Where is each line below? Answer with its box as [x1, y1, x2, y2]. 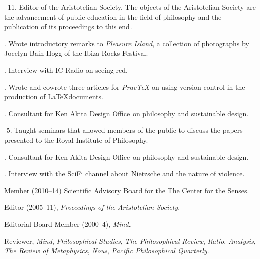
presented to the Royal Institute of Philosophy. [4, 134, 148, 145]
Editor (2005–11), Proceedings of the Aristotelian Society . [4, 202, 180, 212]
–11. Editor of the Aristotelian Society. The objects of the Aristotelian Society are [4, 2, 256, 12]
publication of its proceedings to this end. [4, 21, 132, 32]
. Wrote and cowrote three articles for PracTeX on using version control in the [4, 81, 245, 92]
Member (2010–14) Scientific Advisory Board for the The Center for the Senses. [4, 185, 249, 195]
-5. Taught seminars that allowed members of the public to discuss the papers [4, 125, 243, 135]
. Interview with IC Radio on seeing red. [4, 64, 128, 75]
